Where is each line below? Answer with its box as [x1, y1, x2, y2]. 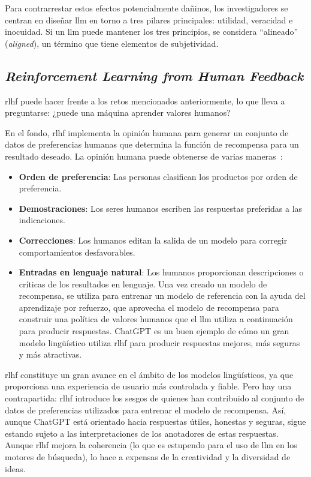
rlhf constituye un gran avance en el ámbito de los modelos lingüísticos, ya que [5, 368, 294, 380]
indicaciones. [19, 214, 65, 226]
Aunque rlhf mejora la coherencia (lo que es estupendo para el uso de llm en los [5, 439, 297, 451]
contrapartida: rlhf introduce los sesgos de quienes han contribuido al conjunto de [5, 392, 304, 404]
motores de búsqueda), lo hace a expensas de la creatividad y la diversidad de [5, 451, 291, 463]
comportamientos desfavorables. [19, 245, 135, 258]
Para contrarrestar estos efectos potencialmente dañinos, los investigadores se [5, 2, 288, 14]
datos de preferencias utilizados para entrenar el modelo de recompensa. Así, [5, 403, 286, 416]
